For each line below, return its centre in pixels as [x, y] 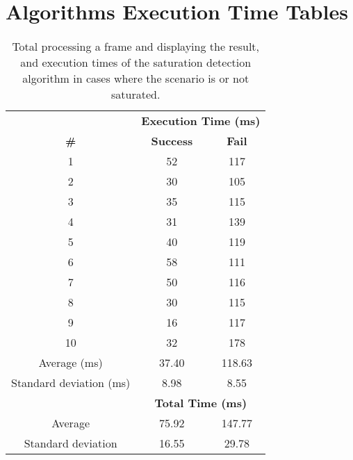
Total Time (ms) [201, 403]
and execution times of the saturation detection [136, 63]
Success [172, 141]
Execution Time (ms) [201, 121]
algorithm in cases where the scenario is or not [136, 79]
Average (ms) [71, 363]
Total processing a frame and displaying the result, [136, 47]
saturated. [136, 95]
